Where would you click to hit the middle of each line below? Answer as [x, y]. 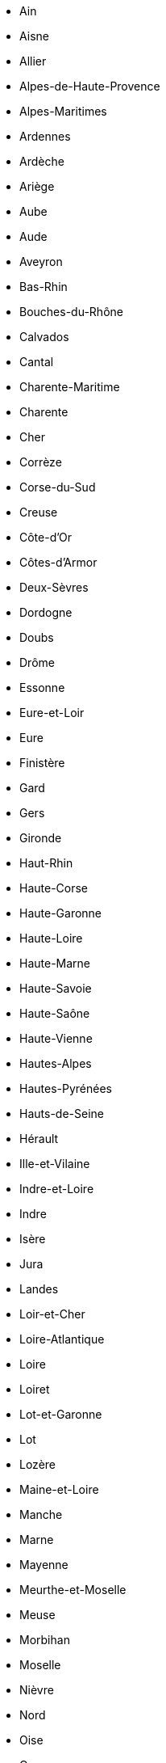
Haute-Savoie [56, 988]
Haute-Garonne [61, 913]
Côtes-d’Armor [58, 562]
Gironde [41, 838]
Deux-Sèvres [54, 587]
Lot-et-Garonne [61, 1414]
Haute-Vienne [56, 1038]
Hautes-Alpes [56, 1063]
